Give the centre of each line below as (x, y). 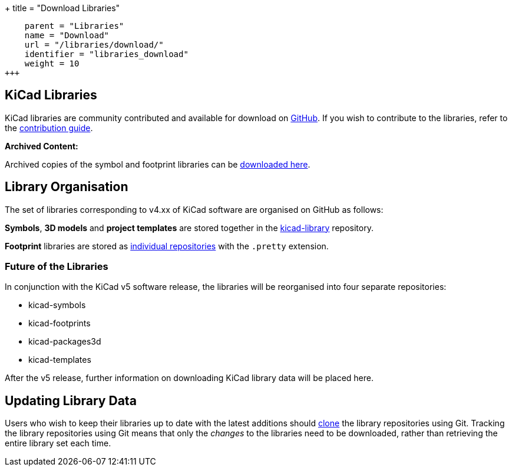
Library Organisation (67, 187)
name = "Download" (67, 35)
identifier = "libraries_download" (106, 54)
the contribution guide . (49, 128)
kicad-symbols (57, 305)
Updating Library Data (71, 400)
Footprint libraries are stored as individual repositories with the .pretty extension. (167, 246)
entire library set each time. (58, 443)
